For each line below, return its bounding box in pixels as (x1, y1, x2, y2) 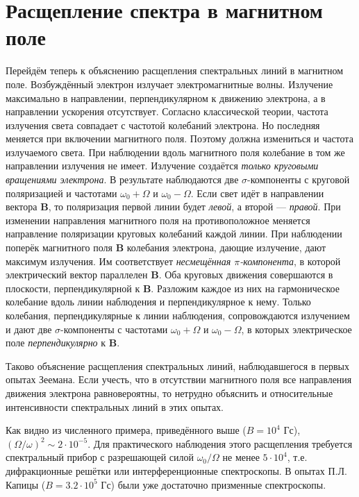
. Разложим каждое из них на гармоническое (151, 280, 340, 295)
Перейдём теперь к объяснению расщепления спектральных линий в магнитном (6, 63, 344, 78)
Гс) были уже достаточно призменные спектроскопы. (101, 477, 326, 491)
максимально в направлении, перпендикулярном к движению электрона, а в (6, 90, 326, 105)
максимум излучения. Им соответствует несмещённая (6, 253, 231, 268)
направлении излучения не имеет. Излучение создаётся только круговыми (6, 158, 319, 173)
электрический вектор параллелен (6, 267, 148, 282)
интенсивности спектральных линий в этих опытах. (6, 399, 224, 414)
